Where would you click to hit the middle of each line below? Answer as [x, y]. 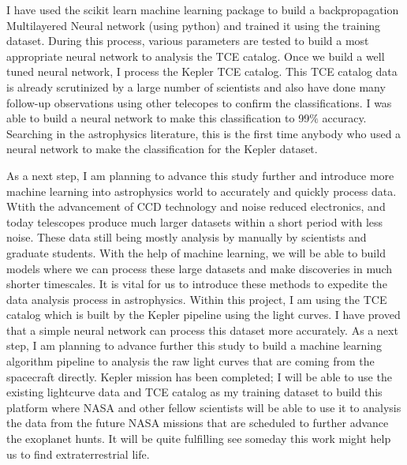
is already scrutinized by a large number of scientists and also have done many [196, 86]
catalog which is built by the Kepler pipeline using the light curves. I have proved [203, 315]
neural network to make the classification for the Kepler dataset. [162, 149]
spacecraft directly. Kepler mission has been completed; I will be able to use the [199, 376]
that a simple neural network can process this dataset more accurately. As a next [202, 330]
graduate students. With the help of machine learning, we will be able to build [196, 252]
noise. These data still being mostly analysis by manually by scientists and [187, 237]
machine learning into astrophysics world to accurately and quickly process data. [202, 191]
